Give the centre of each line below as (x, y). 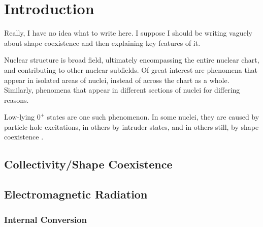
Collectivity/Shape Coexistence (88, 164)
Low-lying (20, 117)
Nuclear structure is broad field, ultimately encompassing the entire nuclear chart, (132, 60)
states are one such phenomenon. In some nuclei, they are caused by (153, 117)
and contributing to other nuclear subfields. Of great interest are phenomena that (131, 69)
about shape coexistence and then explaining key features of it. (102, 42)
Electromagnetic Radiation (76, 194)
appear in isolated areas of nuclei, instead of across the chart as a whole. (117, 80)
